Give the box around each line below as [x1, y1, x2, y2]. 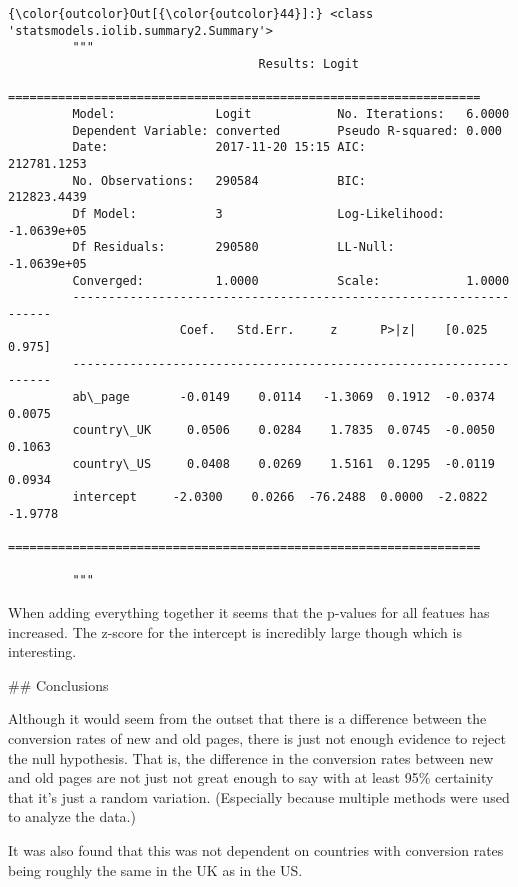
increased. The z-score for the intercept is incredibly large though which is [8, 621, 462, 642]
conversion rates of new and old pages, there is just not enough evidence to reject [8, 727, 506, 748]
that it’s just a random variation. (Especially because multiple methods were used [8, 786, 510, 807]
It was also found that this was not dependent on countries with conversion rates [8, 839, 504, 860]
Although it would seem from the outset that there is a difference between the [8, 708, 487, 729]
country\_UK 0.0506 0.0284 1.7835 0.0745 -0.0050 [72, 423, 495, 438]
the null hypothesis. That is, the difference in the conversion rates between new [8, 747, 494, 768]
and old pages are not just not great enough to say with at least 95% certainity [8, 767, 494, 788]
